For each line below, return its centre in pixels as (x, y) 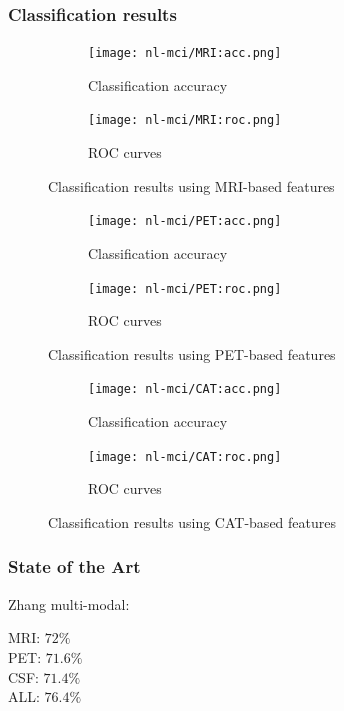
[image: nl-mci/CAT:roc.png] (185, 456)
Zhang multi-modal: (69, 603)
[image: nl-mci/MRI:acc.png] (185, 53)
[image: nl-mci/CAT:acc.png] (185, 389)
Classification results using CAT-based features (192, 521)
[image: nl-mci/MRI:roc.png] (185, 120)
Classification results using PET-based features (192, 353)
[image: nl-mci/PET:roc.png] (185, 288)
